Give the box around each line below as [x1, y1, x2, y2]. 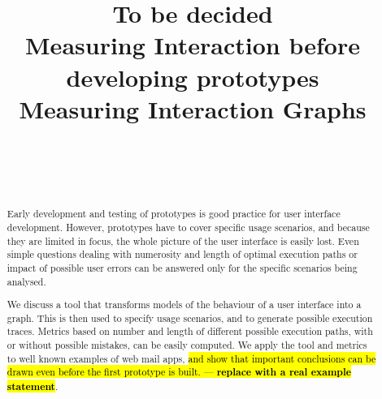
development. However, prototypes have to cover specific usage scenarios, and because [7, 220, 370, 234]
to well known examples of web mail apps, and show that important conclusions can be [7, 351, 376, 365]
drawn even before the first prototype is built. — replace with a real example [7, 365, 351, 380]
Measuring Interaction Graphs [19, 92, 367, 125]
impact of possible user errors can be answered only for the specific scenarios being [7, 260, 358, 274]
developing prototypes [66, 60, 319, 93]
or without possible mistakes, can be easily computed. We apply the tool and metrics [7, 338, 367, 352]
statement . [7, 380, 59, 394]
